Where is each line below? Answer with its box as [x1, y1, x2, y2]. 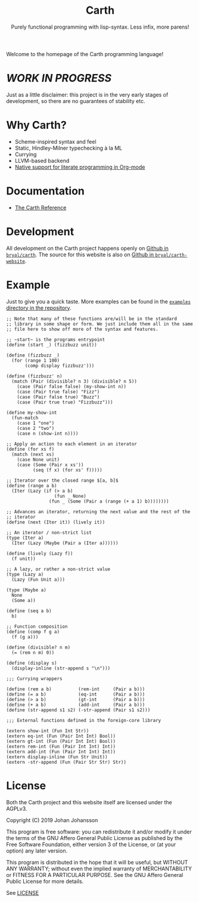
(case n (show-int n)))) [17, 430, 79, 436]
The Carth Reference [14, 204, 67, 211]
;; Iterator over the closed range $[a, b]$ [6, 478, 119, 483]
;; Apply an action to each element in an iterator [6, 441, 137, 447]
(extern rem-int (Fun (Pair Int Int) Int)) [6, 743, 116, 749]
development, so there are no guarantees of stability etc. [6, 97, 145, 104]
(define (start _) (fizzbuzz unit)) [6, 342, 97, 348]
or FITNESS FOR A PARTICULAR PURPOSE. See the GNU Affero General [6, 871, 184, 878]
